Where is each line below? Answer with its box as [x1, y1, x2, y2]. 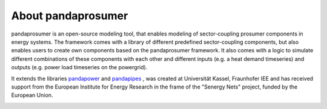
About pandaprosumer [11, 9, 128, 22]
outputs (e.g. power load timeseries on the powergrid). [11, 64, 148, 71]
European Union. [11, 92, 53, 99]
